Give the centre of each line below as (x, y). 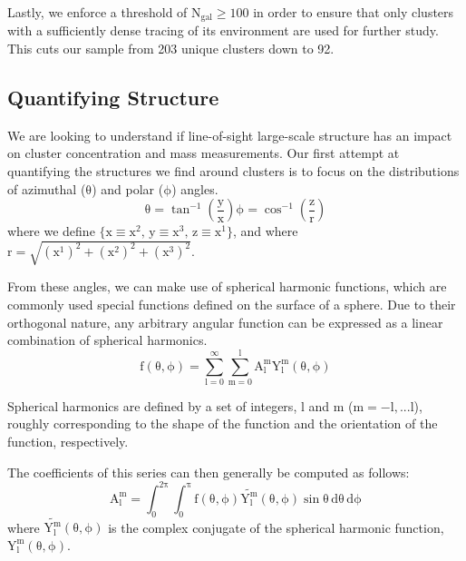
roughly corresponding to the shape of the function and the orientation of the (223, 423)
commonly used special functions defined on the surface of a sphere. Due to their (232, 304)
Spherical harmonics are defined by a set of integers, (152, 405)
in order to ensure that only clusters (354, 12)
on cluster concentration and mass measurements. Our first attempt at (204, 153)
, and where (265, 231)
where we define (51, 231)
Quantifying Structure (113, 98)
